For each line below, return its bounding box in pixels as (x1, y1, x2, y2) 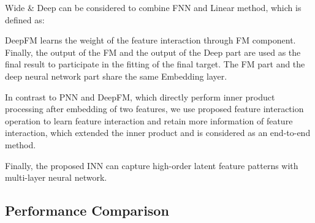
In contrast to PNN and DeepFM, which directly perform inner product (5, 90, 275, 103)
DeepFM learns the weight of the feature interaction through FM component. (5, 34, 296, 47)
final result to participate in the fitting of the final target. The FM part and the (5, 58, 305, 70)
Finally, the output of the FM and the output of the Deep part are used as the (5, 45, 301, 58)
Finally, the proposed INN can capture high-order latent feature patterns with (5, 159, 298, 172)
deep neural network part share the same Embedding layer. (5, 69, 227, 82)
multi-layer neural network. (5, 171, 107, 184)
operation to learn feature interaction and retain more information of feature (5, 114, 293, 127)
